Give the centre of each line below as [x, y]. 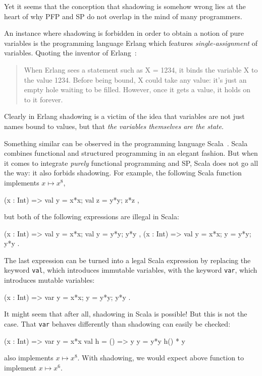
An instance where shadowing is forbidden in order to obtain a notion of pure [124, 33]
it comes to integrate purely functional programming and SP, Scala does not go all [131, 163]
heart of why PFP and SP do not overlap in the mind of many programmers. [123, 16]
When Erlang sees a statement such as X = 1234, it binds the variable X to [141, 69]
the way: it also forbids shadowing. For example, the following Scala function [123, 173]
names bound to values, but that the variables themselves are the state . [114, 126]
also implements [29, 358]
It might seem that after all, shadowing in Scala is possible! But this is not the [126, 314]
